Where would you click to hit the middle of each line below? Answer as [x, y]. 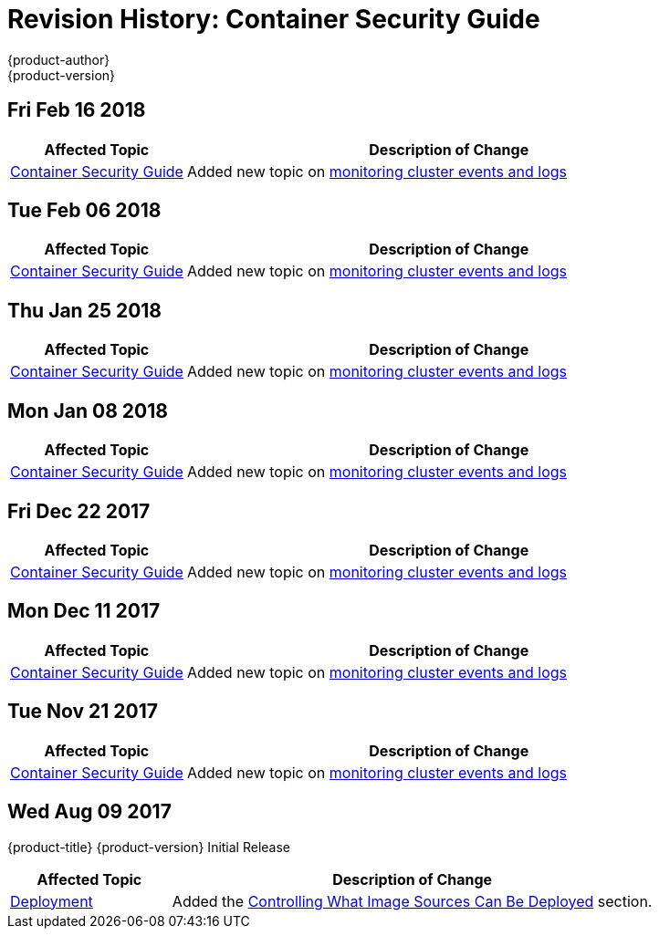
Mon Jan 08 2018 [88, 411]
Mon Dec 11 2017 [84, 611]
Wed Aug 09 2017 [89, 812]
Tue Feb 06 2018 [84, 211]
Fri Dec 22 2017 [79, 511]
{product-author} [59, 59]
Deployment [52, 901]
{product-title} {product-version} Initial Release [149, 847]
